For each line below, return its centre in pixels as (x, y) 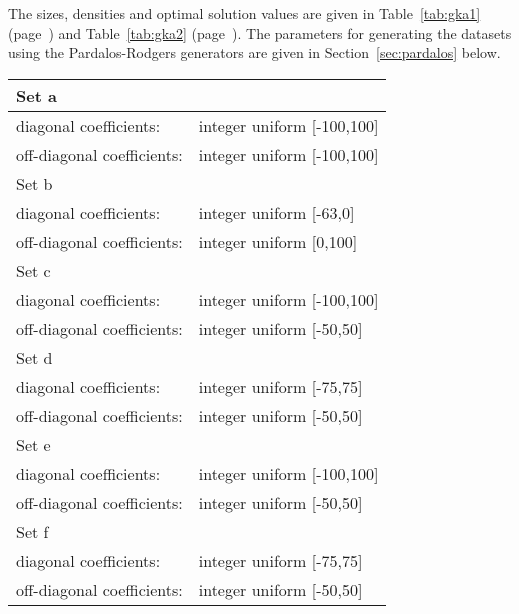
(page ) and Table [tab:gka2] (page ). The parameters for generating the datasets (260, 32)
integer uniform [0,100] (278, 241)
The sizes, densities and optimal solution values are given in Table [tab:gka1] (244, 13)
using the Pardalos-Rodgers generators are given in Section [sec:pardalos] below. (254, 52)
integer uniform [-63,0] (276, 212)
